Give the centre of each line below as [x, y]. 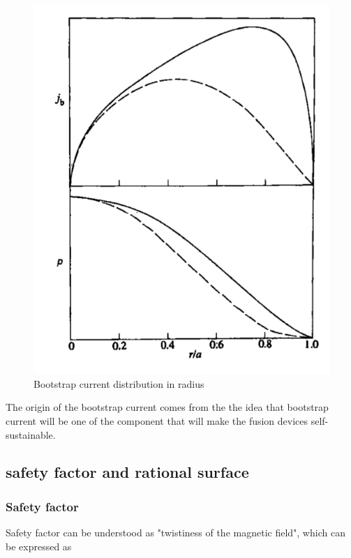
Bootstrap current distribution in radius [119, 383]
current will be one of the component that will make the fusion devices [157, 420]
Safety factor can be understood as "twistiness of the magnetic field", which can [175, 533]
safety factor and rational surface [127, 472]
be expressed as [39, 546]
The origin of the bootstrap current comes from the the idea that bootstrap [167, 407]
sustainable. [31, 434]
